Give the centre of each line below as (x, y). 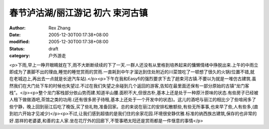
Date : (15, 34)
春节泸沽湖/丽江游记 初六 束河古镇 (78, 13)
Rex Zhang (60, 28)
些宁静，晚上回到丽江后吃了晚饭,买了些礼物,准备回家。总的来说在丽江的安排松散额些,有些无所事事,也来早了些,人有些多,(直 (134, 107)
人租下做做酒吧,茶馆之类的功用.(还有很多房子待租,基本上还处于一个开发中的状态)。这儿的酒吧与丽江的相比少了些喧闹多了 (133, 100)
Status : (17, 49)
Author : (17, 28)
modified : (19, 42)
